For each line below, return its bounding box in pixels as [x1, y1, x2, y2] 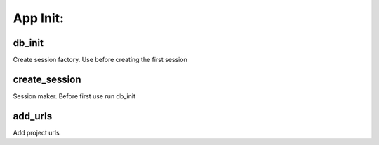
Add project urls [13, 128, 60, 137]
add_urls [13, 110, 53, 122]
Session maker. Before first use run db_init [13, 91, 136, 100]
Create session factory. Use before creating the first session [13, 56, 187, 64]
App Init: [13, 10, 65, 26]
